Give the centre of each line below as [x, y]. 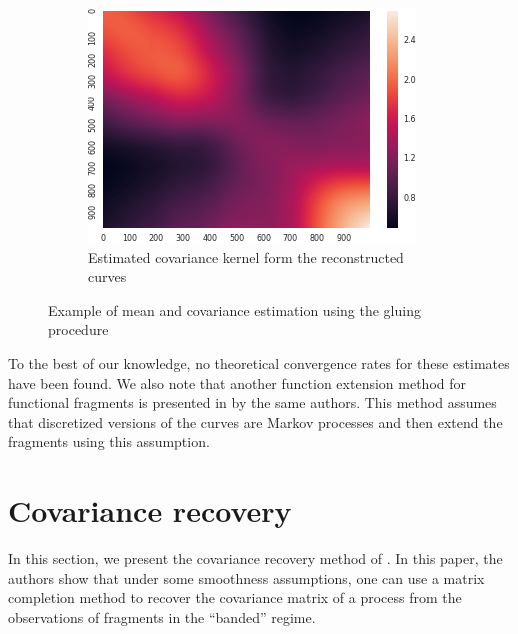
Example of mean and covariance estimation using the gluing [234, 309]
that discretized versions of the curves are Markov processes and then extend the [255, 421]
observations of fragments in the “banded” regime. [162, 616]
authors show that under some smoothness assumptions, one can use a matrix [246, 577]
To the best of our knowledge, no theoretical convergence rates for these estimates [259, 362]
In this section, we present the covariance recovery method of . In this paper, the [255, 558]
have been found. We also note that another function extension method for [237, 382]
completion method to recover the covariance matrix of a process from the [235, 597]
